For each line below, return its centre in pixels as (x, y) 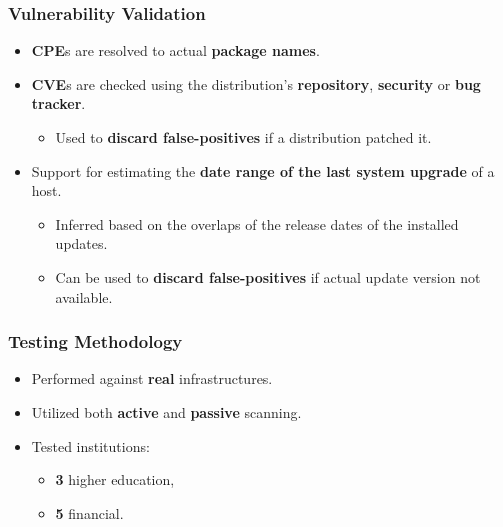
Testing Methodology (95, 341)
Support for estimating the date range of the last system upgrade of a (263, 170)
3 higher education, (115, 479)
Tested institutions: (90, 445)
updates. (81, 243)
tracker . (58, 103)
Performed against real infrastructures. (152, 378)
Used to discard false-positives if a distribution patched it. (243, 137)
